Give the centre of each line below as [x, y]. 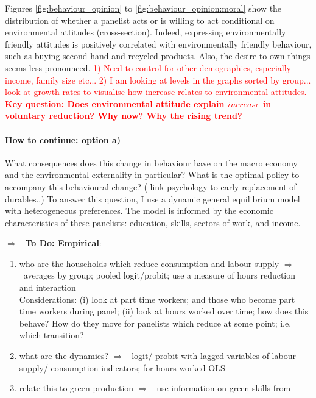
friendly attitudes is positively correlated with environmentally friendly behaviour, [158, 44]
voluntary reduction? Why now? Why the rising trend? [124, 115]
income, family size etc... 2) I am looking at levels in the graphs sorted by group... [158, 80]
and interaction [47, 287]
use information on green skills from [224, 388]
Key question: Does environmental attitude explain [115, 103]
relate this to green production [76, 388]
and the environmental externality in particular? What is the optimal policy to [152, 175]
